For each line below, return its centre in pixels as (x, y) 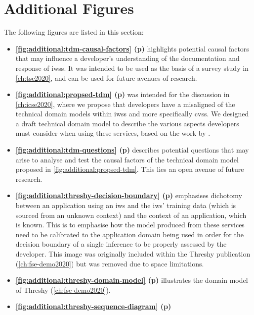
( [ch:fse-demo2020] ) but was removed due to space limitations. (110, 263)
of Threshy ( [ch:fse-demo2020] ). (63, 289)
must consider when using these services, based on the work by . (113, 133)
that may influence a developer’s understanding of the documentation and (127, 58)
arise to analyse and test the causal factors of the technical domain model (127, 159)
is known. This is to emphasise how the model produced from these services (130, 225)
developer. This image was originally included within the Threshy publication (133, 254)
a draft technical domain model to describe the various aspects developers (127, 123)
